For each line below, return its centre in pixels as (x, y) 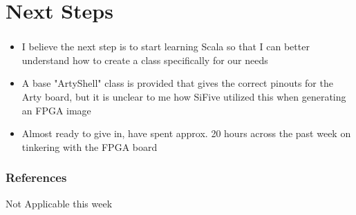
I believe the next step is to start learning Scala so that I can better (166, 47)
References (36, 177)
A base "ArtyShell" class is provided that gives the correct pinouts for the (177, 83)
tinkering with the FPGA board (90, 146)
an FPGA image (56, 110)
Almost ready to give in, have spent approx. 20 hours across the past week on (186, 133)
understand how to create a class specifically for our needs (145, 60)
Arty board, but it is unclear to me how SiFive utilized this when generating (184, 97)
